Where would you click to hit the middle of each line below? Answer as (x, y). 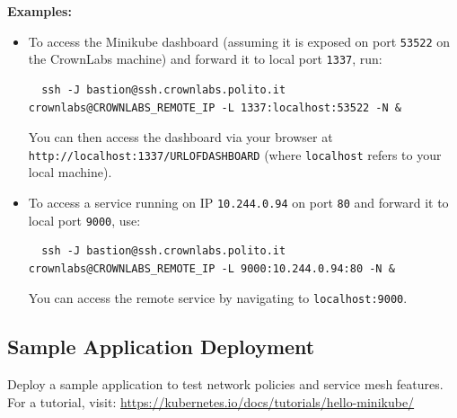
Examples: (40, 11)
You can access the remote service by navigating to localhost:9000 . (218, 298)
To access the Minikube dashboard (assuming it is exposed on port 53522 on (239, 41)
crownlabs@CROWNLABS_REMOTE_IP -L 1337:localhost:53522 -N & (215, 107)
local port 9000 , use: (84, 220)
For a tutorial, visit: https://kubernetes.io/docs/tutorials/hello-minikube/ (211, 401)
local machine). (70, 172)
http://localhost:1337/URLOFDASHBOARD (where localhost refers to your (235, 154)
